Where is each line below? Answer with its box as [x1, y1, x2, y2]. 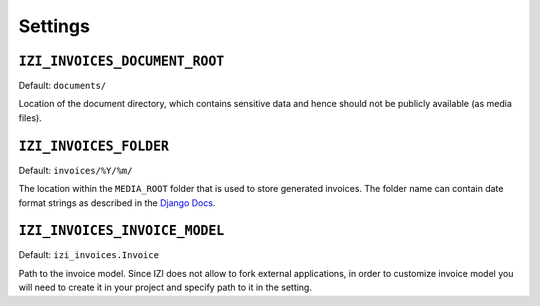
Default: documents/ [18, 80, 107, 92]
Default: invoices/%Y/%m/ [18, 164, 133, 176]
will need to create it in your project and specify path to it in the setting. [18, 281, 312, 294]
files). [18, 111, 42, 124]
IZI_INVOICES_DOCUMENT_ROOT [18, 53, 225, 69]
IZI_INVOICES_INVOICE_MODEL [18, 223, 225, 239]
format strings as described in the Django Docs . [18, 196, 216, 209]
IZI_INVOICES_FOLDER [18, 138, 170, 154]
